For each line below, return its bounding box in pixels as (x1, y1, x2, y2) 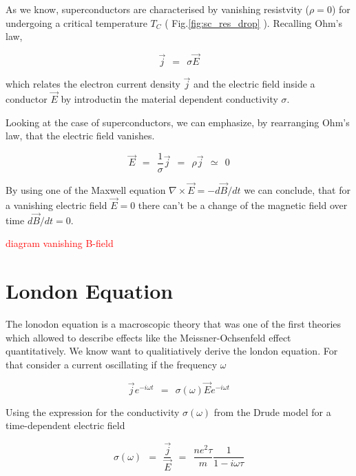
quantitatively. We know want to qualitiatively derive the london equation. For (6, 344, 338, 358)
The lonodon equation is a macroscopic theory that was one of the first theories (6, 317, 342, 331)
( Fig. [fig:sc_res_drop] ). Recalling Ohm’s (165, 15, 342, 30)
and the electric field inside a (193, 77, 315, 91)
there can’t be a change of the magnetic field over (138, 197, 348, 212)
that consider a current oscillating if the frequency (6, 357, 218, 371)
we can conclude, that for (244, 183, 350, 197)
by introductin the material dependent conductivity (61, 92, 278, 106)
